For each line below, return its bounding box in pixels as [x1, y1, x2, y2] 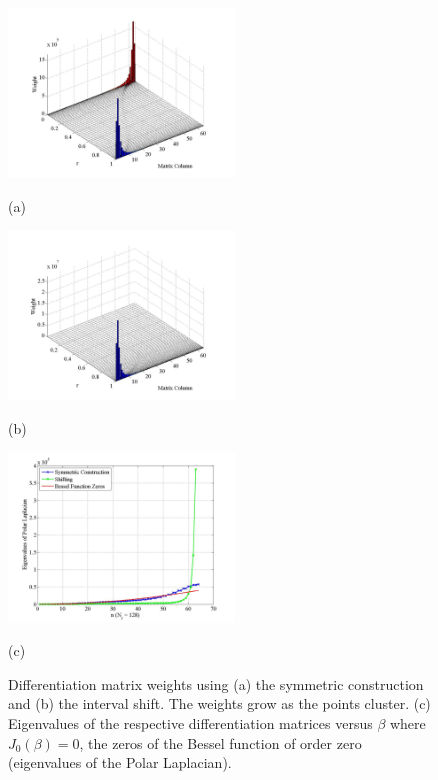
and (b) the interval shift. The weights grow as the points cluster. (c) [8, 693, 431, 714]
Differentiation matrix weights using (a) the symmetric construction [8, 673, 424, 694]
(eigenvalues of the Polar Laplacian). [8, 752, 232, 773]
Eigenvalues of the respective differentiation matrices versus [8, 712, 373, 733]
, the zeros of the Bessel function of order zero [79, 732, 362, 753]
